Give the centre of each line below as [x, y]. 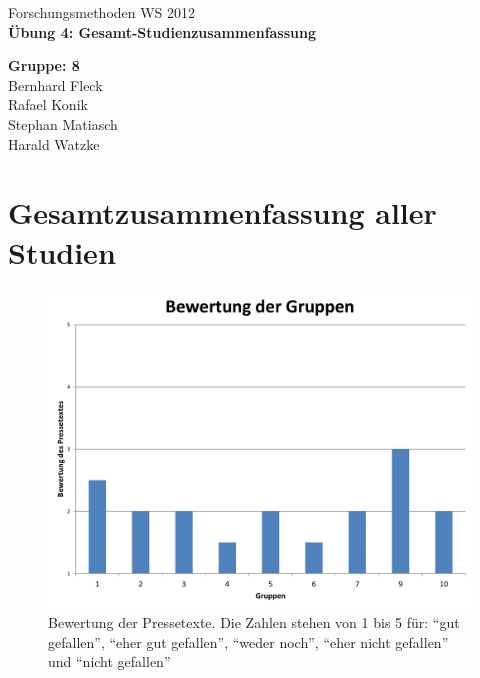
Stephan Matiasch [63, 123]
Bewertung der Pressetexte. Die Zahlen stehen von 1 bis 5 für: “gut [254, 622]
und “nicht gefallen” [109, 661]
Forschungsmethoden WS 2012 [102, 12]
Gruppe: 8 [44, 65]
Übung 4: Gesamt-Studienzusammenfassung [162, 31]
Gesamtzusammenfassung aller [222, 212]
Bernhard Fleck [55, 84]
